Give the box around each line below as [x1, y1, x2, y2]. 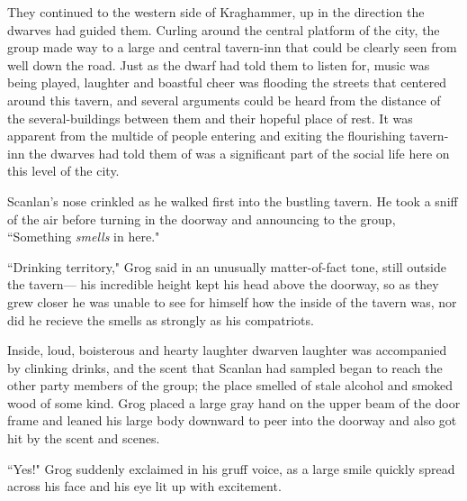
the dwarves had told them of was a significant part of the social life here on [29, 143, 450, 162]
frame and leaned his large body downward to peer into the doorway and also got [7, 411, 457, 430]
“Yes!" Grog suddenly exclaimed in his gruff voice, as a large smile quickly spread [7, 459, 455, 478]
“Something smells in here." [7, 227, 160, 246]
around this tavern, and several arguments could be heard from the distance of [7, 90, 441, 109]
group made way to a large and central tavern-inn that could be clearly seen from [7, 38, 457, 57]
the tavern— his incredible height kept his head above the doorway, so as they [7, 275, 439, 294]
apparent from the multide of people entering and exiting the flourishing [7, 126, 406, 145]
